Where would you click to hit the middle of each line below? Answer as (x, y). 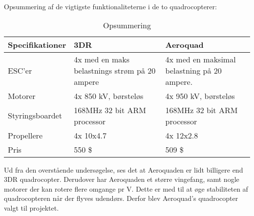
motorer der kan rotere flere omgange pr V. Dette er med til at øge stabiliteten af (126, 188)
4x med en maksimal (201, 59)
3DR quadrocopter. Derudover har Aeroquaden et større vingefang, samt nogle (122, 179)
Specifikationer (37, 44)
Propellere (25, 135)
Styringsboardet (35, 116)
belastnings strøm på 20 (115, 70)
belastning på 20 (193, 70)
